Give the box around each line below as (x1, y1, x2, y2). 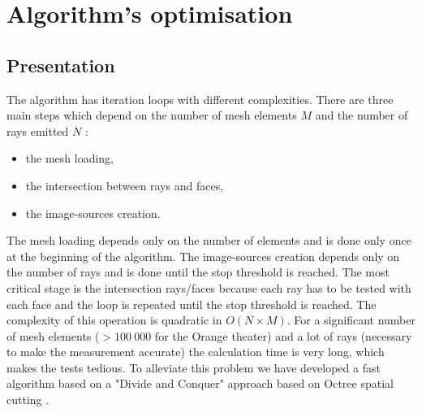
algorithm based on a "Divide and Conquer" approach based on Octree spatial (6, 375, 394, 392)
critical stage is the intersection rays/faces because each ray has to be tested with (6, 279, 411, 296)
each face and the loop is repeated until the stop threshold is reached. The (6, 295, 377, 312)
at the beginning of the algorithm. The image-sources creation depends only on (6, 247, 400, 264)
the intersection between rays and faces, (25, 176, 224, 193)
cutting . (6, 391, 50, 408)
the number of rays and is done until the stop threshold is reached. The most (6, 263, 390, 280)
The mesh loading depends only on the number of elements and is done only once (6, 232, 411, 249)
